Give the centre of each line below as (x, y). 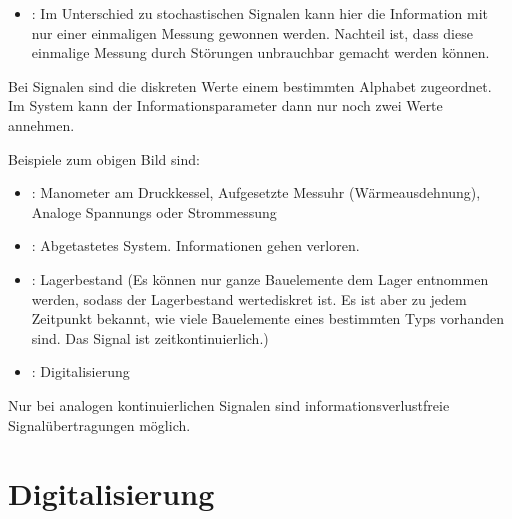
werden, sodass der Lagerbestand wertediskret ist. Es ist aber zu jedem (249, 298)
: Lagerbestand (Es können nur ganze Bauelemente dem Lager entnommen (260, 278)
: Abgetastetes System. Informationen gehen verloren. (195, 245)
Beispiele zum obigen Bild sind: (104, 158)
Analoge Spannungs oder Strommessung (154, 211)
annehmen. (41, 124)
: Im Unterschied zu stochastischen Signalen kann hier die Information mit (259, 13)
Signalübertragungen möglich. (99, 424)
